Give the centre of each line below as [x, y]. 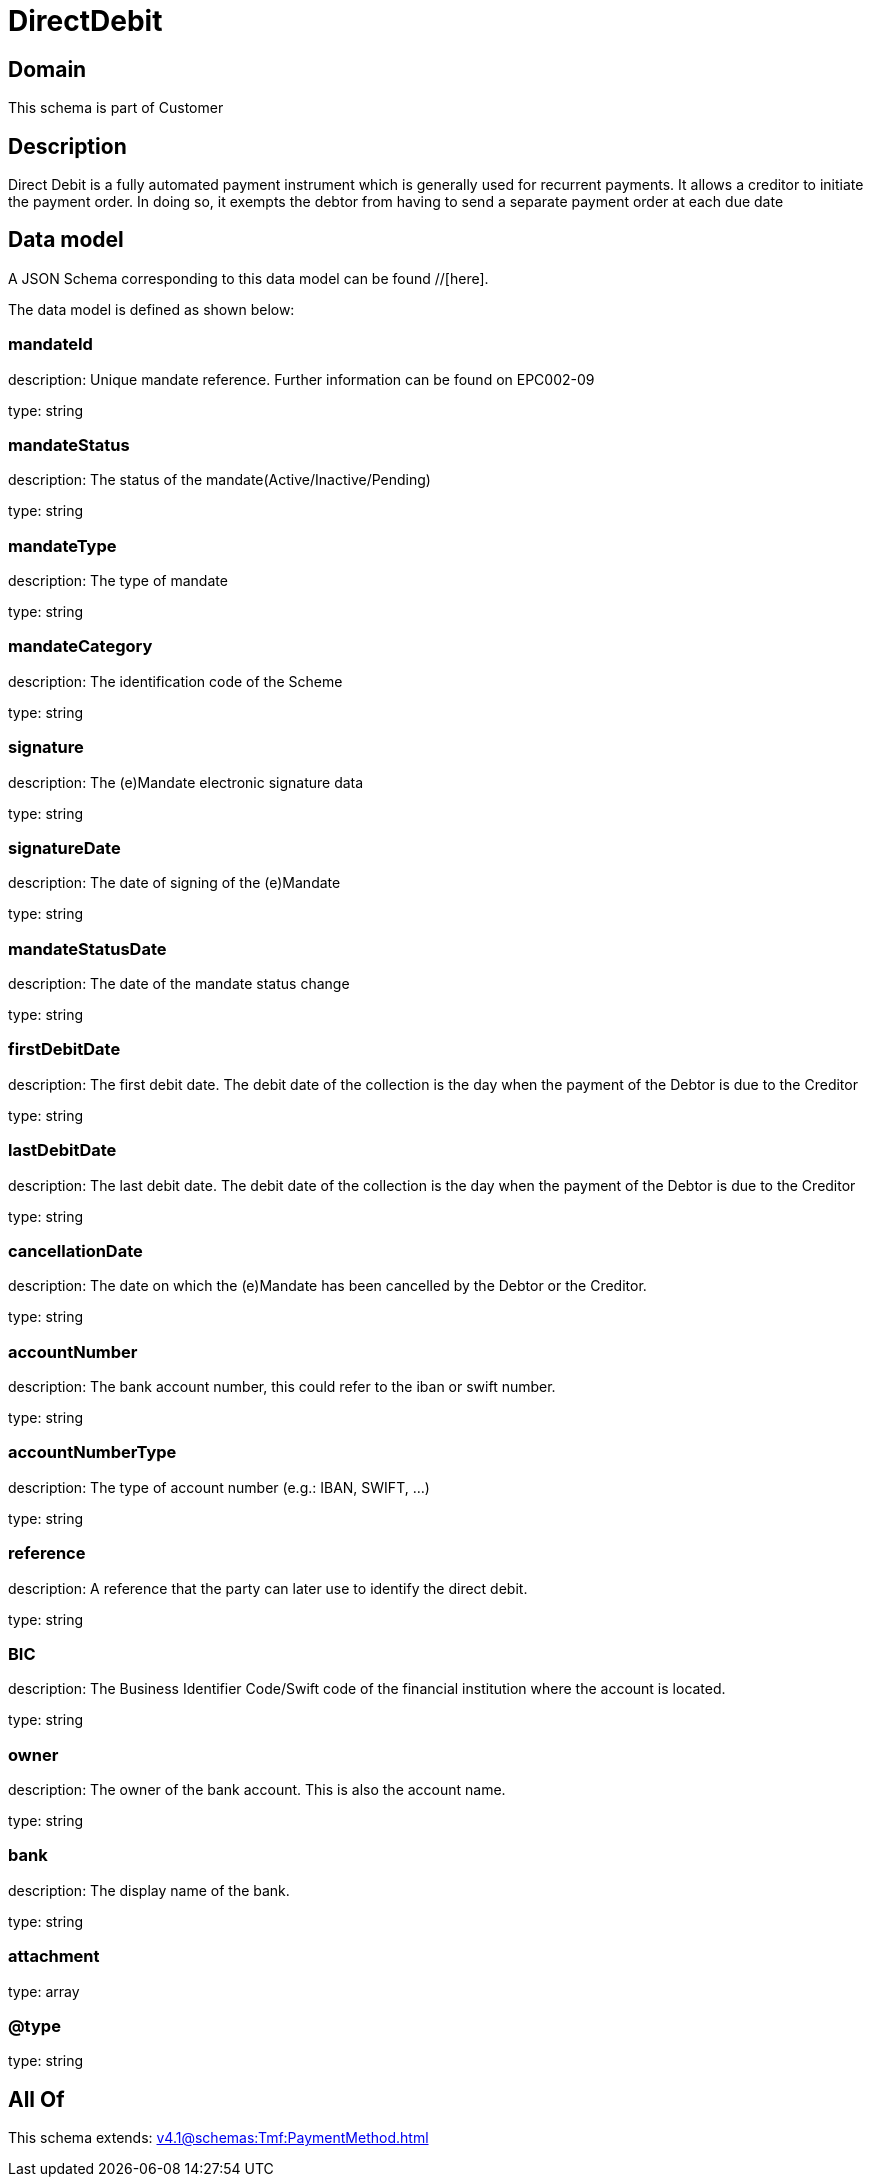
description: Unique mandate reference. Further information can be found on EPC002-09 [301, 379]
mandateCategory [80, 646]
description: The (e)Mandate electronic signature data [186, 782]
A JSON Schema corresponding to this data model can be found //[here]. [248, 278]
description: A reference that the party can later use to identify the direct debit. [268, 1588]
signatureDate [64, 847]
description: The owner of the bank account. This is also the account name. [257, 1790]
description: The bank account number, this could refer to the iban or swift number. [282, 1387]
